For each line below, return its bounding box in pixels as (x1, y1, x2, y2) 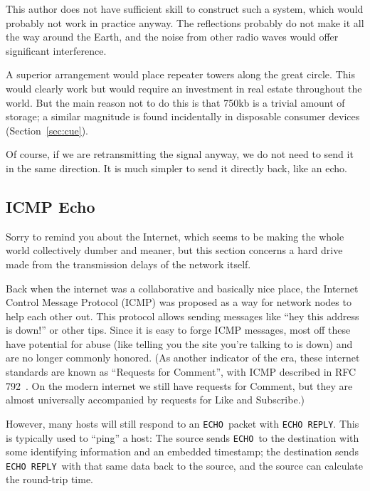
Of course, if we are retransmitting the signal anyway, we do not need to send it (6, 147, 354, 162)
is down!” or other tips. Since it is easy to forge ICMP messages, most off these (6, 322, 351, 337)
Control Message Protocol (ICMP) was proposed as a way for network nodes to (6, 295, 351, 310)
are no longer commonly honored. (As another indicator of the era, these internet (6, 350, 360, 365)
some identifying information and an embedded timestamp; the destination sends (6, 444, 359, 459)
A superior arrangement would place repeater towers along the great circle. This (6, 67, 355, 82)
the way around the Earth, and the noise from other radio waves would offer (6, 29, 339, 44)
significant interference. (6, 43, 107, 58)
